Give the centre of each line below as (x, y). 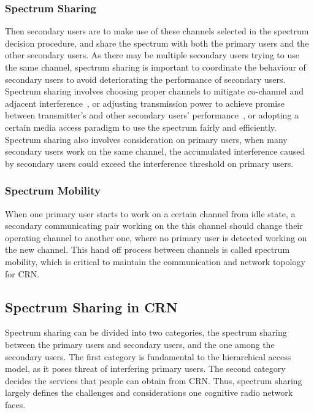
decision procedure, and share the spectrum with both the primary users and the (157, 43)
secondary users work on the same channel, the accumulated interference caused (155, 151)
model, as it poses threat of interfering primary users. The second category (145, 369)
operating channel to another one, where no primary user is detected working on (156, 237)
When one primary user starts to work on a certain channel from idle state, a (150, 213)
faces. (15, 404)
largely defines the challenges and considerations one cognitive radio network (149, 392)
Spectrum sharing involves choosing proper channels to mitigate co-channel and (154, 91)
